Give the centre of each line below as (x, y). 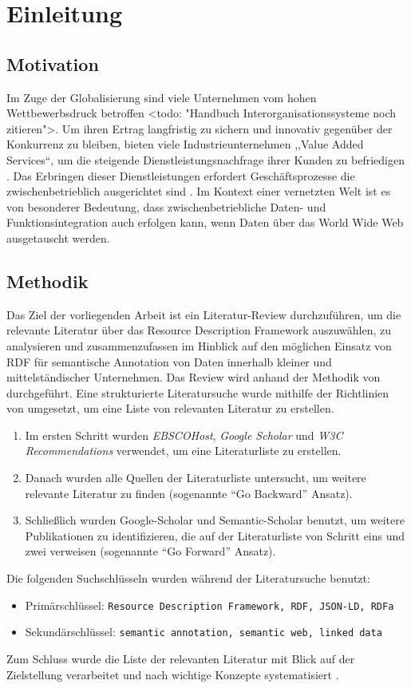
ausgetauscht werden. (58, 237)
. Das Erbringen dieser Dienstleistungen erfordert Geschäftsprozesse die (181, 175)
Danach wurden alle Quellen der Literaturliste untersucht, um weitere (196, 478)
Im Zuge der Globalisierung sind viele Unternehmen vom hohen (162, 97)
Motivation (53, 63)
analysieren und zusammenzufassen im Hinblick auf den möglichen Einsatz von (199, 345)
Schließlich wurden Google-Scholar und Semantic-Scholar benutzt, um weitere (215, 520)
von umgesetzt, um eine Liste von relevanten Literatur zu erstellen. (170, 408)
